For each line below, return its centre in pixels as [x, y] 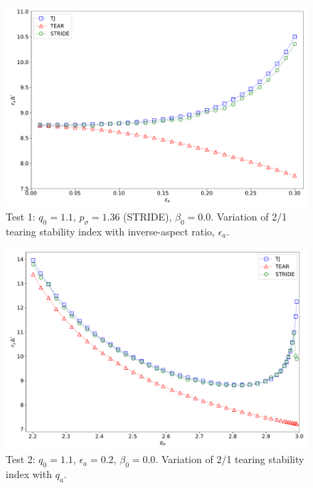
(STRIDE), [148, 216]
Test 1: [21, 216]
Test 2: [21, 459]
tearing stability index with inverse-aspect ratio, [110, 231]
